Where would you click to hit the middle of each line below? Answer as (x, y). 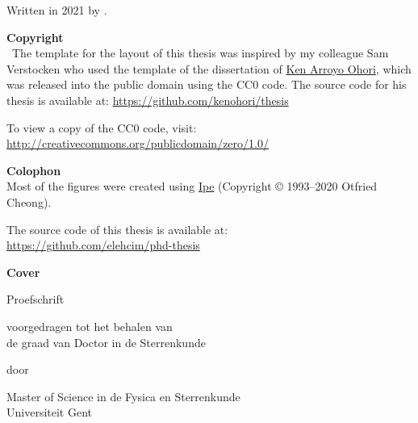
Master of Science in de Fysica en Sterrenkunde (123, 396)
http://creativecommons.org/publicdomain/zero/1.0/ (138, 143)
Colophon (34, 170)
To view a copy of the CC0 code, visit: (102, 127)
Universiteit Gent (49, 412)
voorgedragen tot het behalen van (90, 326)
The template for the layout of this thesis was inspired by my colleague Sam (200, 53)
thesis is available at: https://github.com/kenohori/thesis (148, 100)
